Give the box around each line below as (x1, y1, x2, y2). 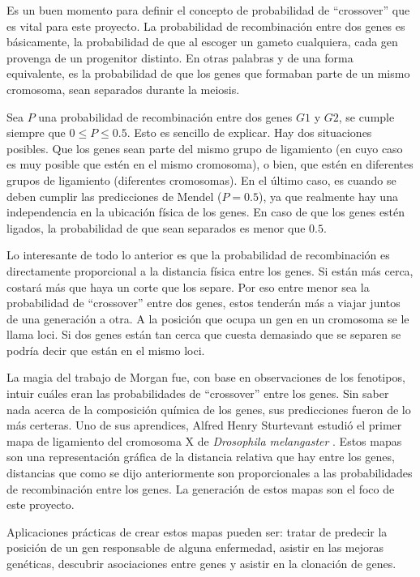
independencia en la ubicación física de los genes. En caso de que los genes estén (6, 203, 405, 220)
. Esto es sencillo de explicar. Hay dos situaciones (126, 124, 372, 141)
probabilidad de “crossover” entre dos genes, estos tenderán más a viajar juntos (6, 294, 401, 311)
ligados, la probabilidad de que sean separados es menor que (6, 219, 306, 236)
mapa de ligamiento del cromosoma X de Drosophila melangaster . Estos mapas (6, 432, 402, 449)
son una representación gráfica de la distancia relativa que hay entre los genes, (6, 448, 395, 465)
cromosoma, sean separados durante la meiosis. (6, 80, 240, 97)
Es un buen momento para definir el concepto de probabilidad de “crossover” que (6, 2, 410, 18)
